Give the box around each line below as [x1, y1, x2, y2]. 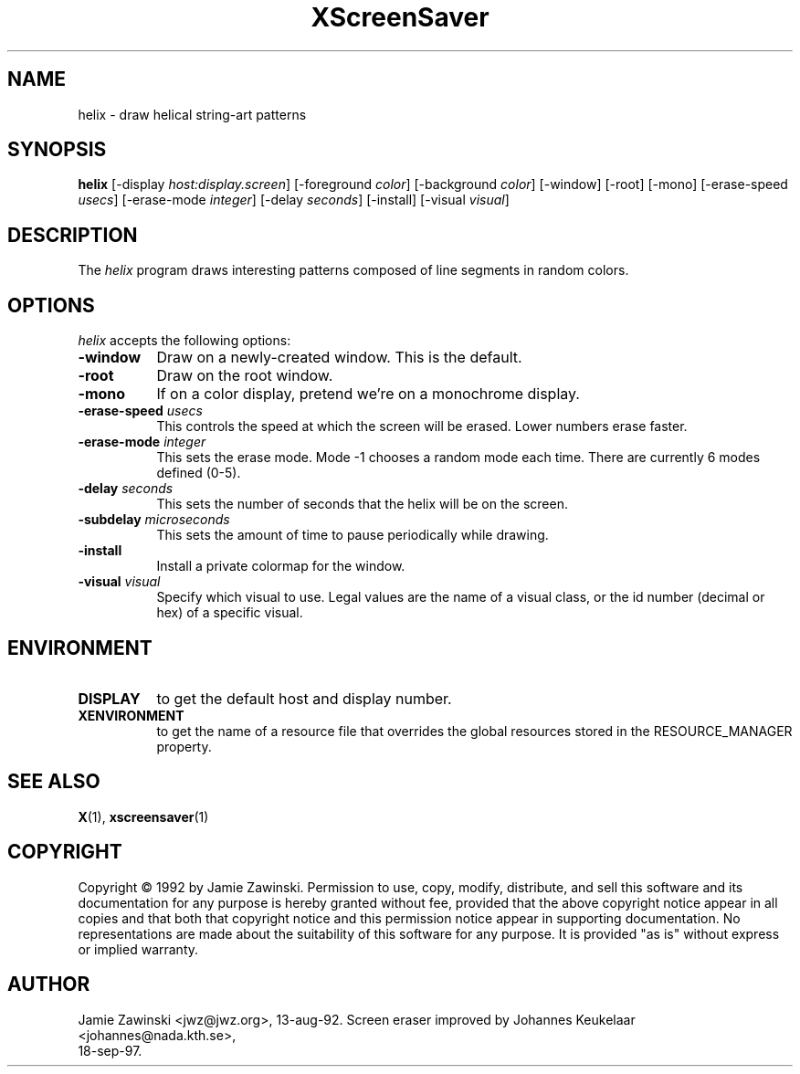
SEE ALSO [7, 770, 100, 794]
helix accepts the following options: [78, 332, 291, 349]
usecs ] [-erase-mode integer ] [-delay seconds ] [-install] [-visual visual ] [78, 192, 510, 208]
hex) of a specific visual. [156, 605, 303, 621]
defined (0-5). [156, 465, 241, 481]
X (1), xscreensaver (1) [78, 808, 209, 825]
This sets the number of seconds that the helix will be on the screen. [156, 496, 568, 512]
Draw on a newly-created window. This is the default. [156, 348, 522, 367]
